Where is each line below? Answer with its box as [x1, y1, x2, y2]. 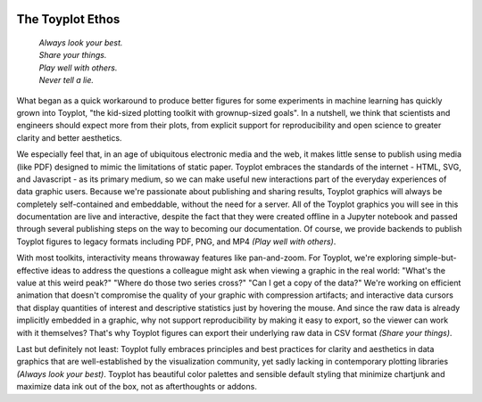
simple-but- [413, 252, 457, 263]
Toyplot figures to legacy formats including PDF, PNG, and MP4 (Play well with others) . [16, 236, 337, 247]
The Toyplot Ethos [16, 12, 120, 27]
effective [16, 265, 49, 275]
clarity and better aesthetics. [16, 132, 122, 143]
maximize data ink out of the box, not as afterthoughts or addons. [16, 381, 258, 392]
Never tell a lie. [38, 75, 94, 86]
